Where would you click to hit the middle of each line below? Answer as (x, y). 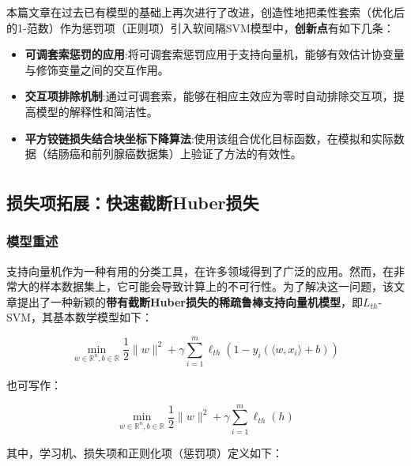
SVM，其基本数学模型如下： (80, 317)
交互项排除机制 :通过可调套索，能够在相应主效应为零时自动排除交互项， (209, 96)
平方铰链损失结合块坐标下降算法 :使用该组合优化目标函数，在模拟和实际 (209, 138)
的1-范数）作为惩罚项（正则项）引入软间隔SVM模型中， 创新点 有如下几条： (200, 27)
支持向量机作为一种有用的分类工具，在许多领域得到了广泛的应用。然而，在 (200, 271)
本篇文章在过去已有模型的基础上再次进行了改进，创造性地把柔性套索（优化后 (205, 12)
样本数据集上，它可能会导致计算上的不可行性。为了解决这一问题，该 (216, 286)
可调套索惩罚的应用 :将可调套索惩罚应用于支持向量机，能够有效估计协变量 (215, 54)
